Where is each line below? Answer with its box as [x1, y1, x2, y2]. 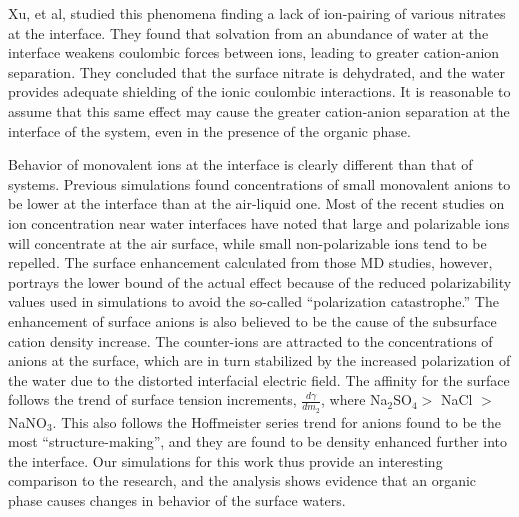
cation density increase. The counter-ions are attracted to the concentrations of [8, 330, 493, 351]
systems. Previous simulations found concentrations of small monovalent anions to [8, 173, 511, 194]
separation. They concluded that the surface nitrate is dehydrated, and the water [8, 61, 506, 82]
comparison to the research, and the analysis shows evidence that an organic [8, 470, 477, 491]
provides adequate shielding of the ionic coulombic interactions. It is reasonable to [8, 81, 511, 102]
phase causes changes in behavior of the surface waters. [8, 489, 346, 510]
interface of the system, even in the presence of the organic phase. [8, 120, 411, 141]
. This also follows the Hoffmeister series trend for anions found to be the [52, 411, 501, 432]
